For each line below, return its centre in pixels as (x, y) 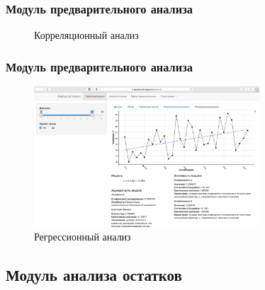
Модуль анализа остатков (94, 275)
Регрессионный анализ (83, 237)
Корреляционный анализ (86, 35)
